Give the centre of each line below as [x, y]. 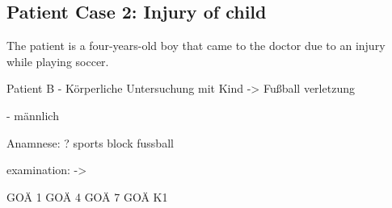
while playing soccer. [58, 61]
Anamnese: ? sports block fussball [90, 142]
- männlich [33, 115]
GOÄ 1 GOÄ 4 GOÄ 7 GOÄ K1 [87, 196]
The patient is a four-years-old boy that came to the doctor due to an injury [196, 46]
